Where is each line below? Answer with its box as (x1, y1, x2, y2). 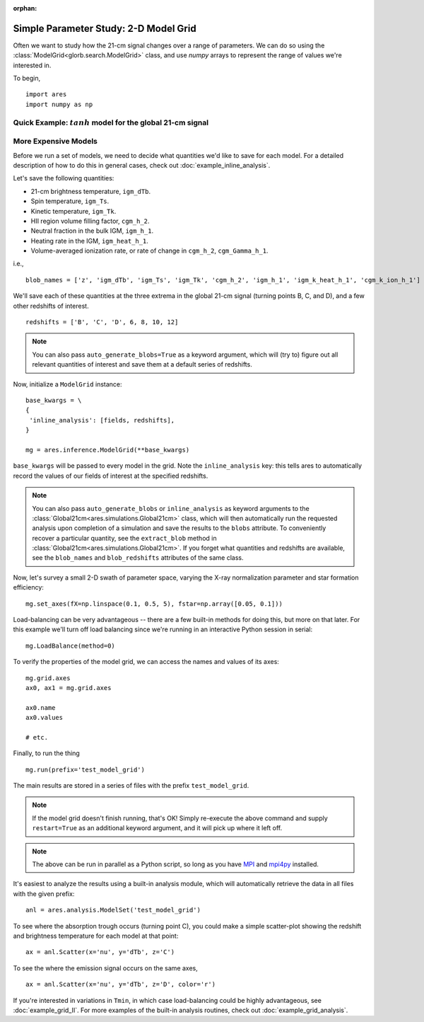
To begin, (13, 74, 41, 83)
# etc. (25, 733, 49, 741)
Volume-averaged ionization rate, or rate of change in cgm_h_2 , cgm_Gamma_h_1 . (30, 246, 269, 255)
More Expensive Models (13, 137, 98, 147)
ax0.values (25, 713, 64, 722)
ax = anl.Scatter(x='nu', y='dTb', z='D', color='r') (25, 980, 216, 989)
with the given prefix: (13, 889, 75, 898)
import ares (25, 91, 67, 98)
